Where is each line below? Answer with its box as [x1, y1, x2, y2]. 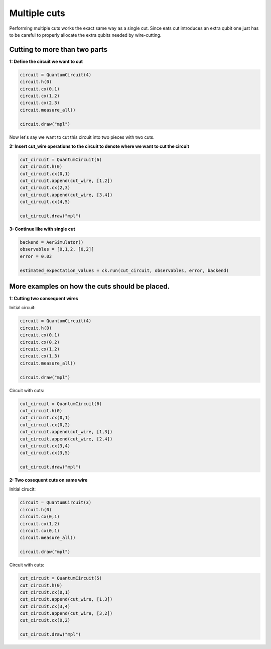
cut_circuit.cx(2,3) [20, 185, 70, 191]
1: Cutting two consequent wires [9, 296, 78, 302]
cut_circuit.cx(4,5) [20, 199, 70, 205]
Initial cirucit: [9, 486, 36, 492]
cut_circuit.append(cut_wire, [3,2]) [20, 611, 113, 616]
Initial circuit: [9, 305, 36, 311]
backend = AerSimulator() [20, 239, 84, 245]
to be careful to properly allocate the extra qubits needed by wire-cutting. [9, 32, 162, 38]
